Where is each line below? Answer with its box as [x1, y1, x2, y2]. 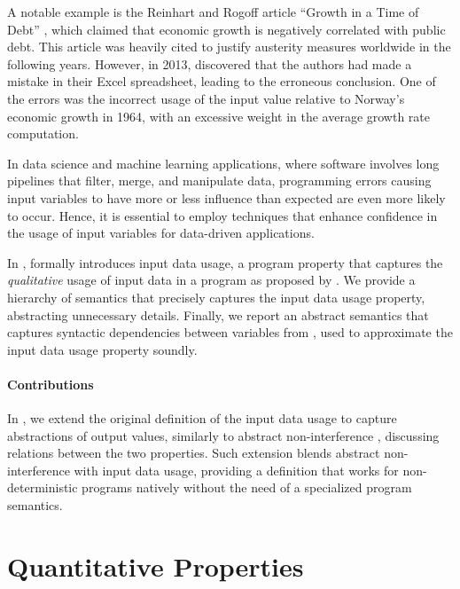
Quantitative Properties [7, 547, 304, 584]
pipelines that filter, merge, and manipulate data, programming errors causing [7, 171, 432, 190]
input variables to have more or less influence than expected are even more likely [7, 188, 446, 207]
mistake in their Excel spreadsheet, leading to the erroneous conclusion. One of [7, 72, 436, 90]
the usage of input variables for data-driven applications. [7, 224, 315, 242]
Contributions [7, 374, 94, 393]
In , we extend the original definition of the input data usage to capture [7, 409, 397, 428]
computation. [7, 124, 79, 143]
